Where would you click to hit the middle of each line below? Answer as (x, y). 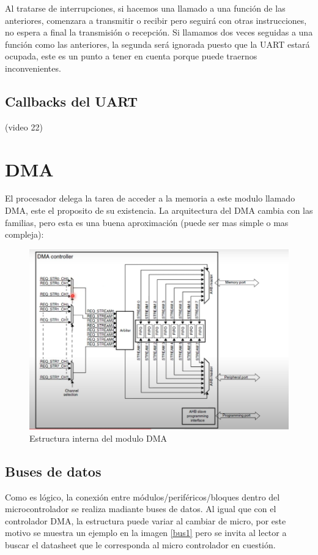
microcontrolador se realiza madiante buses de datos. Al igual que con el (141, 509)
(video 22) (24, 126)
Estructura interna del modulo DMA (98, 438)
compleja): (24, 234)
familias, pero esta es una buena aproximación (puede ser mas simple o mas (147, 222)
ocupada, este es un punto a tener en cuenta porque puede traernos (131, 56)
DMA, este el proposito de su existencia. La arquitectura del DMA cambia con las (159, 210)
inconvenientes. (33, 68)
